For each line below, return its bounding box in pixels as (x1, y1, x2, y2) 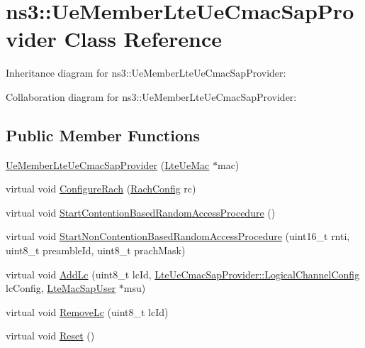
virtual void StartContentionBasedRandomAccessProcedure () (6, 205, 276, 219)
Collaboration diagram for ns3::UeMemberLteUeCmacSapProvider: (6, 89, 297, 104)
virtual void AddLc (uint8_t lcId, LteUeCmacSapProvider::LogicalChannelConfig (6, 266, 360, 281)
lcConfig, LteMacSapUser (6, 281, 116, 295)
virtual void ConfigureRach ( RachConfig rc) (6, 181, 196, 196)
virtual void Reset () (6, 328, 95, 343)
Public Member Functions (6, 124, 200, 146)
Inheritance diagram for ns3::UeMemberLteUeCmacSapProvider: (6, 65, 286, 80)
